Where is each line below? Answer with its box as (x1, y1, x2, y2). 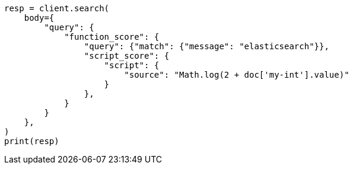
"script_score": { (84, 51, 170, 60)
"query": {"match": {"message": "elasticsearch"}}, (84, 42, 329, 51)
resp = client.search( (4, 4, 110, 13)
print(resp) (4, 136, 59, 146)
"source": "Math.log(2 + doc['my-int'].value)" (124, 70, 349, 79)
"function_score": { (64, 32, 160, 42)
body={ (24, 13, 55, 23)
